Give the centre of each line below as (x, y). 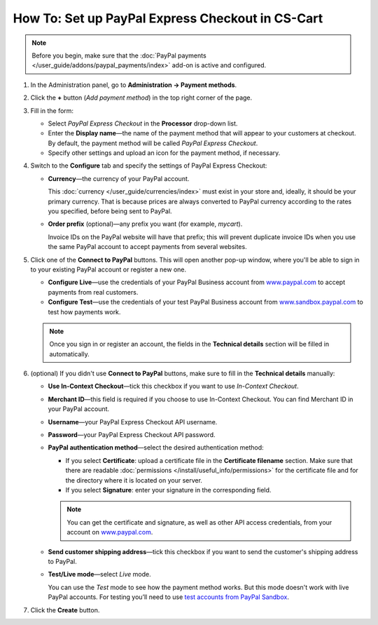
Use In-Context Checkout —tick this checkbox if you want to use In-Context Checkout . (173, 387)
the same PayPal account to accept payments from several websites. (148, 247)
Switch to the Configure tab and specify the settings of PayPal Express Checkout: (149, 166)
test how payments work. (84, 311)
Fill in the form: (52, 110)
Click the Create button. (65, 610)
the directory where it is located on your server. (134, 480)
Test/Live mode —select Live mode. (99, 574)
